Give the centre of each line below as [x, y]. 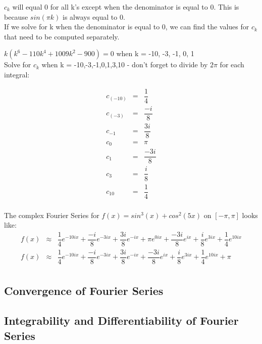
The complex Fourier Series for [52, 215]
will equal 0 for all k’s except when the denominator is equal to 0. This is [126, 7]
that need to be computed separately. [62, 36]
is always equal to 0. [94, 16]
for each [232, 64]
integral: [17, 74]
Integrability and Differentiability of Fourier [121, 320]
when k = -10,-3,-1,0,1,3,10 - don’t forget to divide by [125, 64]
